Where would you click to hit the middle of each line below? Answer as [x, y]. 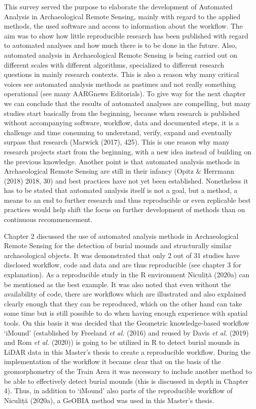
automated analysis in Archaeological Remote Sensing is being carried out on [121, 55]
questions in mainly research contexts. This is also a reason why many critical [122, 74]
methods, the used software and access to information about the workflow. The [123, 26]
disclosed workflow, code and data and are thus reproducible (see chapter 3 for [123, 265]
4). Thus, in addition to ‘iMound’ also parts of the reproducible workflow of [118, 390]
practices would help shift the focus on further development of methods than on [125, 209]
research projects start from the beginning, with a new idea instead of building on [128, 151]
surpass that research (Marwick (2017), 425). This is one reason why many [117, 142]
